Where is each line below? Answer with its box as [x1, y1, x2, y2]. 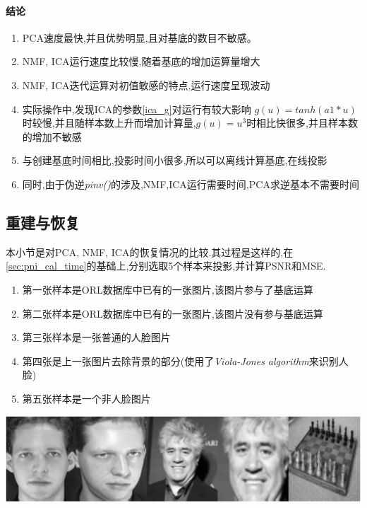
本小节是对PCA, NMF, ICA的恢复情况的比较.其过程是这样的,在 [6, 244, 294, 259]
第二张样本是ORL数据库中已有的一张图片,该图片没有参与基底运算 [22, 306, 323, 321]
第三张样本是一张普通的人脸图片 [22, 330, 171, 345]
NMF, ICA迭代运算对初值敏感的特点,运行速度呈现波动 [22, 77, 270, 92]
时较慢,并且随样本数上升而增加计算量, [22, 115, 196, 130]
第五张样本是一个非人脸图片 [22, 391, 151, 405]
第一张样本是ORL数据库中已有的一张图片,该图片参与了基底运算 [22, 282, 313, 296]
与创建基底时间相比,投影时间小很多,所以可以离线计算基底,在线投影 [22, 153, 327, 168]
